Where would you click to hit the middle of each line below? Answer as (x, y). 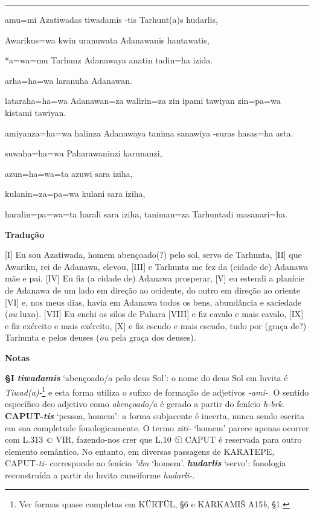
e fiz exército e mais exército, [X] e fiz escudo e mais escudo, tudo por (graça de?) (156, 325)
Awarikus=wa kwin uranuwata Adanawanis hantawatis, (107, 40)
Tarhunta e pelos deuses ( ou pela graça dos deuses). (101, 337)
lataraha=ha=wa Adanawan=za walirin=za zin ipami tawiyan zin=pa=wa (143, 101)
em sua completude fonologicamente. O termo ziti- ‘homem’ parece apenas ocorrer (157, 427)
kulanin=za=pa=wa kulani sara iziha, (75, 194)
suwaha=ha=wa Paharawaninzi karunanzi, (84, 153)
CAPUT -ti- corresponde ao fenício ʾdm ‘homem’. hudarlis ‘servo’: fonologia (146, 463)
